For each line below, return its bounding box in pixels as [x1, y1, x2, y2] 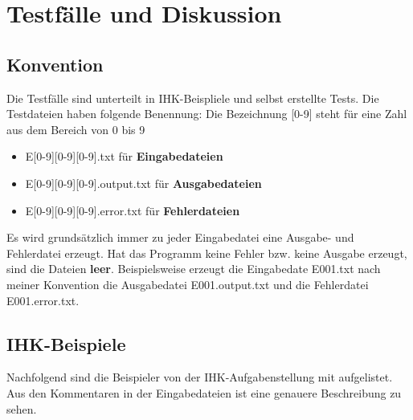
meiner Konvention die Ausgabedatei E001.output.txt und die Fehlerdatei [6, 275, 369, 292]
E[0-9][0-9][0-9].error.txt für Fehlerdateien [25, 202, 240, 218]
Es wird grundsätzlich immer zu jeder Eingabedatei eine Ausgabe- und [6, 229, 354, 246]
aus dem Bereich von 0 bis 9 [6, 120, 145, 137]
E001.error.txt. [6, 292, 80, 308]
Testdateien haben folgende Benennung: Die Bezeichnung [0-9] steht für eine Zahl [6, 105, 407, 122]
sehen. [6, 400, 37, 417]
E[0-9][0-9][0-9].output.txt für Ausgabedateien [25, 174, 262, 191]
